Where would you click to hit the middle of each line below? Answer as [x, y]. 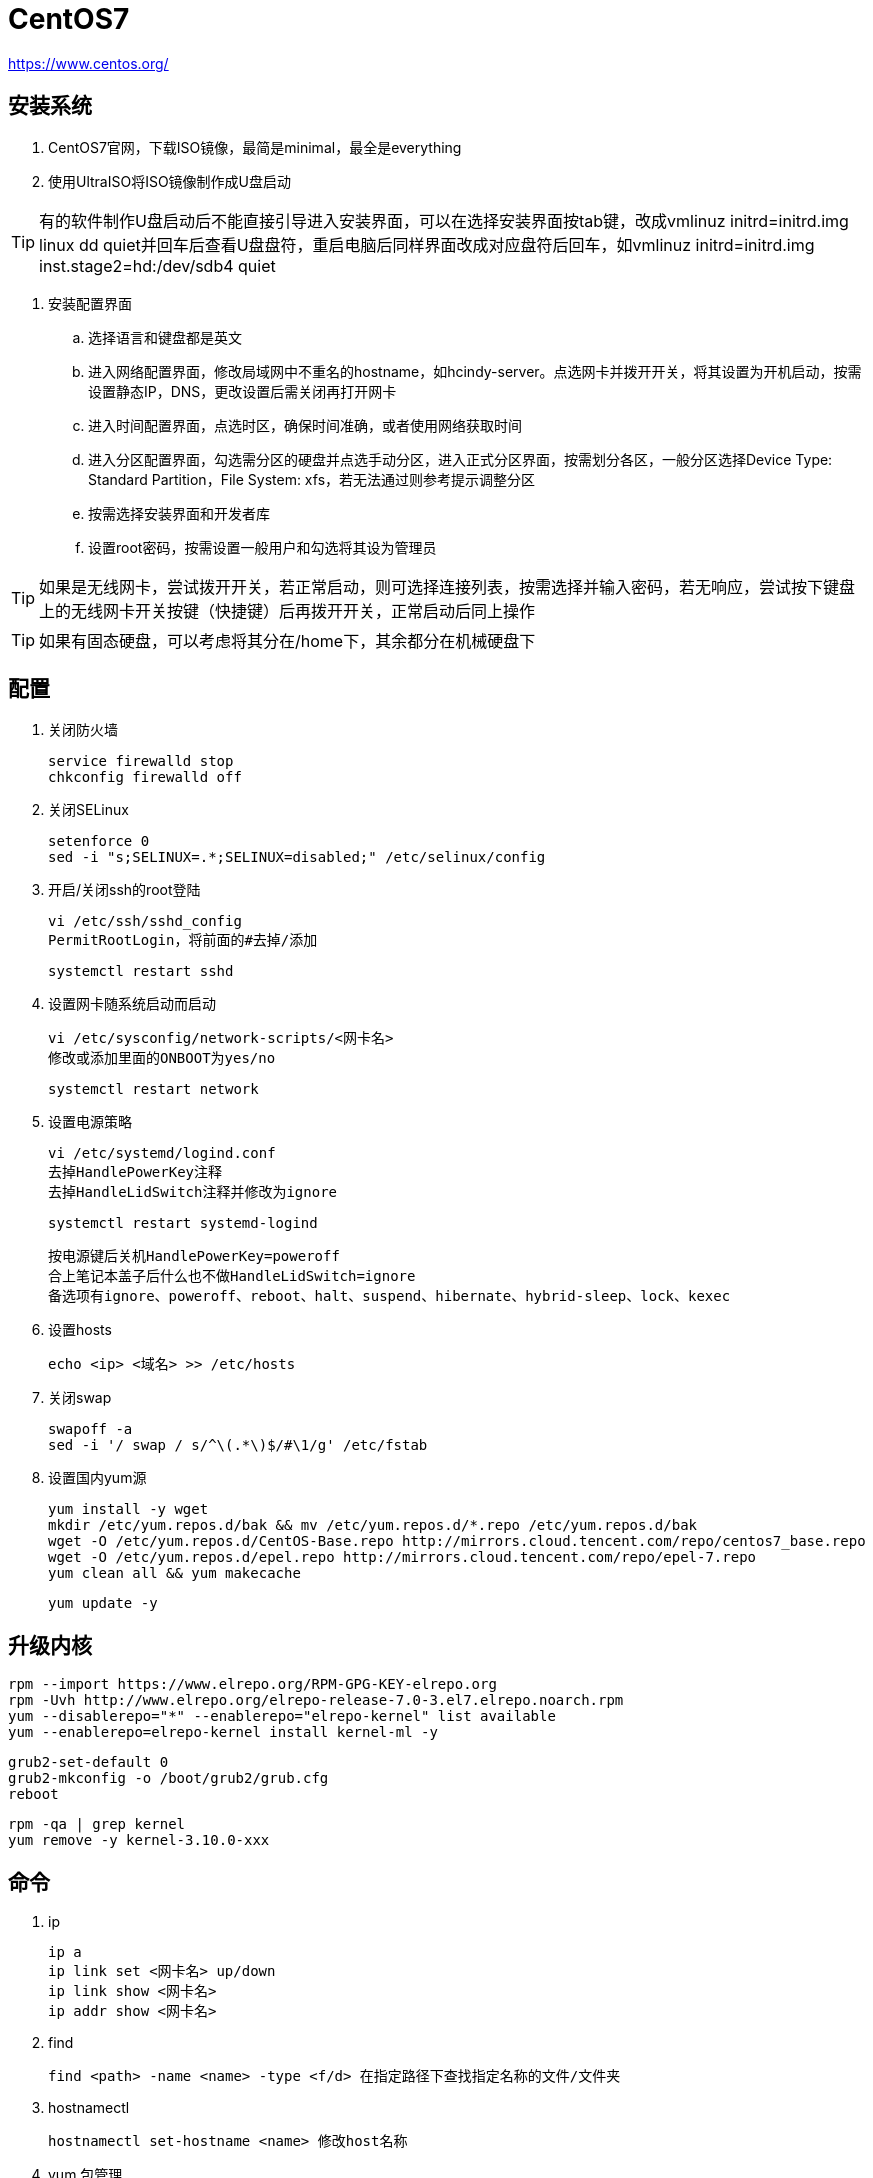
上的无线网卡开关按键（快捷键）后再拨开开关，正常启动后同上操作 [287, 610]
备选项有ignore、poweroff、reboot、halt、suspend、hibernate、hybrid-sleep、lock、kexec [389, 1296]
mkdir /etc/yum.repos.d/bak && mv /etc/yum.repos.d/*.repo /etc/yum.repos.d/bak [373, 1525]
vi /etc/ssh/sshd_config [145, 921]
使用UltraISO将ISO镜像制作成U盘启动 [170, 181]
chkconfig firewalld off [145, 777]
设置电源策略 [90, 1122]
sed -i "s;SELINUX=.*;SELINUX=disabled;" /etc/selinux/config [297, 857]
